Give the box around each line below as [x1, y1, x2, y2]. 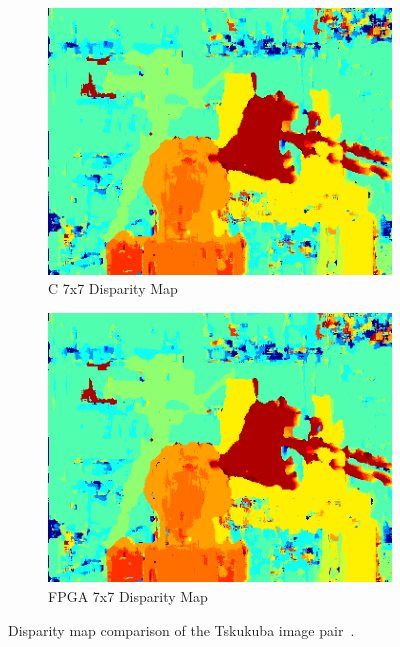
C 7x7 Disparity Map [48, 278, 178, 299]
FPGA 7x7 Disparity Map [48, 586, 208, 607]
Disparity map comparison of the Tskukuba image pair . [8, 619, 355, 640]
